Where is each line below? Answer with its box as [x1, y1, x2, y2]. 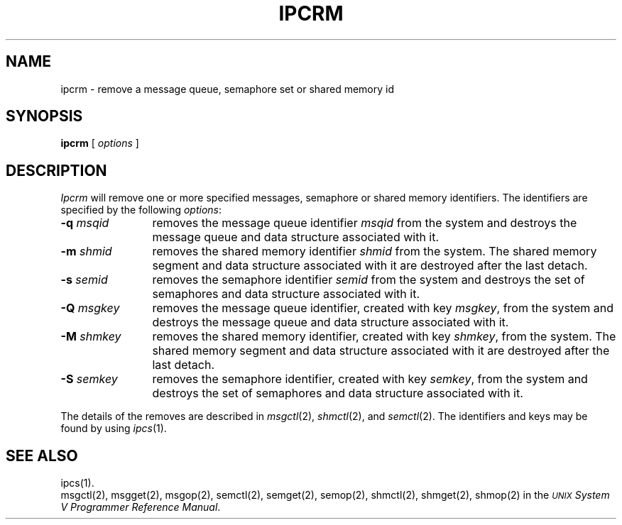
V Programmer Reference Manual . [60, 501, 221, 514]
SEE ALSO [6, 446, 78, 465]
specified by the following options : [60, 204, 222, 216]
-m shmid [60, 244, 112, 259]
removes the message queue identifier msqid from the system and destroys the [152, 216, 577, 231]
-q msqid [60, 216, 109, 231]
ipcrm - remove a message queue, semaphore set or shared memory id [60, 82, 394, 95]
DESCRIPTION [6, 161, 107, 179]
